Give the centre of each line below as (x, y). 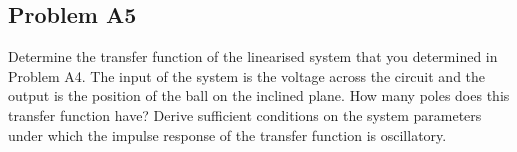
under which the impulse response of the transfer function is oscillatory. (227, 134)
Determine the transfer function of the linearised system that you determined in (253, 56)
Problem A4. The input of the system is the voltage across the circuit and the (247, 75)
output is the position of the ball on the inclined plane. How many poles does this (259, 95)
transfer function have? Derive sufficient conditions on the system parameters (245, 114)
